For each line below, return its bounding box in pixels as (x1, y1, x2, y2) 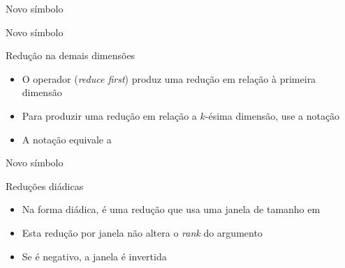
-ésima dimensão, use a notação (205, 108, 340, 123)
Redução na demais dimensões (6, 48, 135, 63)
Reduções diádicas (6, 178, 84, 193)
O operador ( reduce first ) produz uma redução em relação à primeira (22, 71, 316, 86)
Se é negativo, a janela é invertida (22, 249, 167, 263)
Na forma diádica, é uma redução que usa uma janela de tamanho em (22, 202, 321, 216)
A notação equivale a (22, 132, 112, 146)
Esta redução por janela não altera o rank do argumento (22, 225, 263, 239)
